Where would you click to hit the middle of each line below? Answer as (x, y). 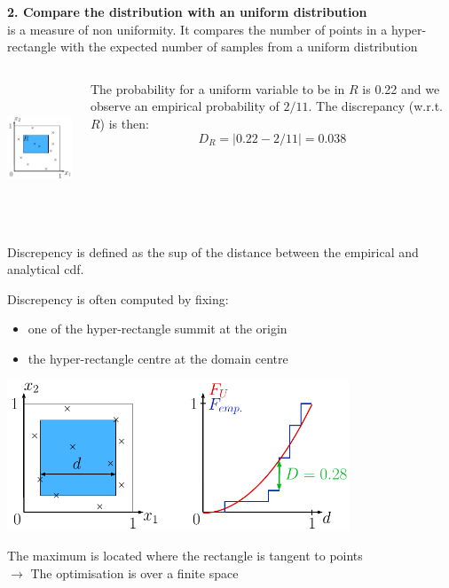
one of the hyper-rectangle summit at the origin (158, 329)
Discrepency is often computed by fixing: (118, 298)
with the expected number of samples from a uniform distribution (239, 47)
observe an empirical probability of (185, 106)
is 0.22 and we (401, 88)
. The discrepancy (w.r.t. (375, 106)
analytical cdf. (46, 269)
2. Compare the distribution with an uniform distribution (187, 12)
